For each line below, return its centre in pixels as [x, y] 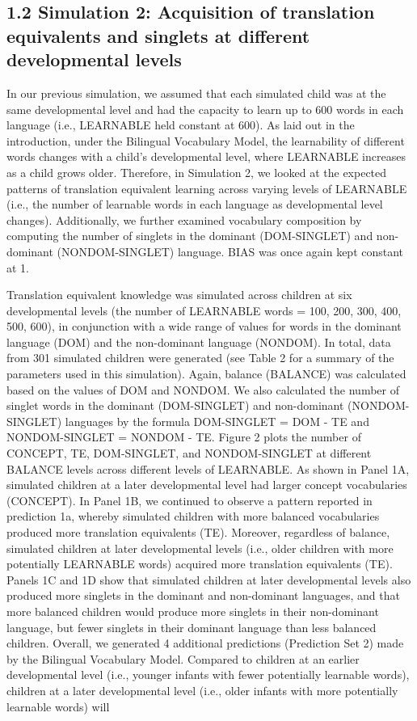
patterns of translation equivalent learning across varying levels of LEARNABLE [207, 188]
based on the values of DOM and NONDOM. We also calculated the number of [203, 389]
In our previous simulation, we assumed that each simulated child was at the [196, 93]
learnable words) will [58, 706]
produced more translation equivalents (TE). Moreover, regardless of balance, [198, 532]
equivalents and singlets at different [158, 35]
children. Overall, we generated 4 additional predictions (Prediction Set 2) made [205, 643]
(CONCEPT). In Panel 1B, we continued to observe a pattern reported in [190, 500]
